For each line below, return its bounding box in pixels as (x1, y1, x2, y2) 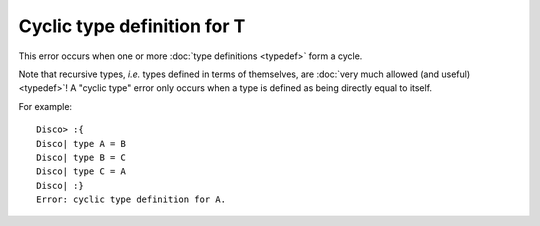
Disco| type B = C (36, 151, 127, 163)
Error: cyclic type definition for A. (36, 194, 227, 205)
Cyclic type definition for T (18, 15, 246, 37)
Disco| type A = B (36, 138, 127, 149)
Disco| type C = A (36, 166, 127, 177)
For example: (18, 100, 73, 112)
